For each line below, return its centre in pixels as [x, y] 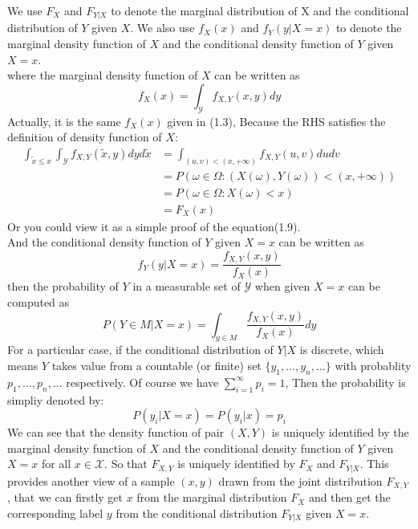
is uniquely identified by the [340, 432]
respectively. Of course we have [142, 382]
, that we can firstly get [65, 497]
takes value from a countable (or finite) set [156, 365]
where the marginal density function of [103, 75]
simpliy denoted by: [56, 399]
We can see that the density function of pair [116, 432]
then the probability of [63, 286]
